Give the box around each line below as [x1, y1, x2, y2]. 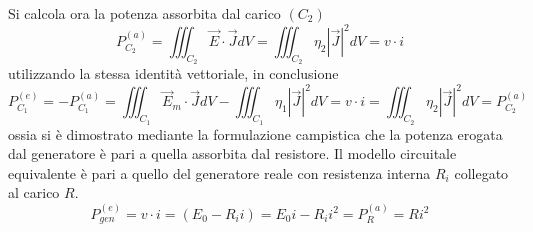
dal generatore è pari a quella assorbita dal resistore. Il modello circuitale [8, 143, 457, 164]
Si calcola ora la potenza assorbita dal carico [8, 3, 281, 23]
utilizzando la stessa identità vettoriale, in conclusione [8, 63, 339, 84]
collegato [454, 162, 509, 183]
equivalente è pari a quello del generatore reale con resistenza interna [8, 162, 431, 183]
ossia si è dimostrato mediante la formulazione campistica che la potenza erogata [8, 123, 503, 144]
